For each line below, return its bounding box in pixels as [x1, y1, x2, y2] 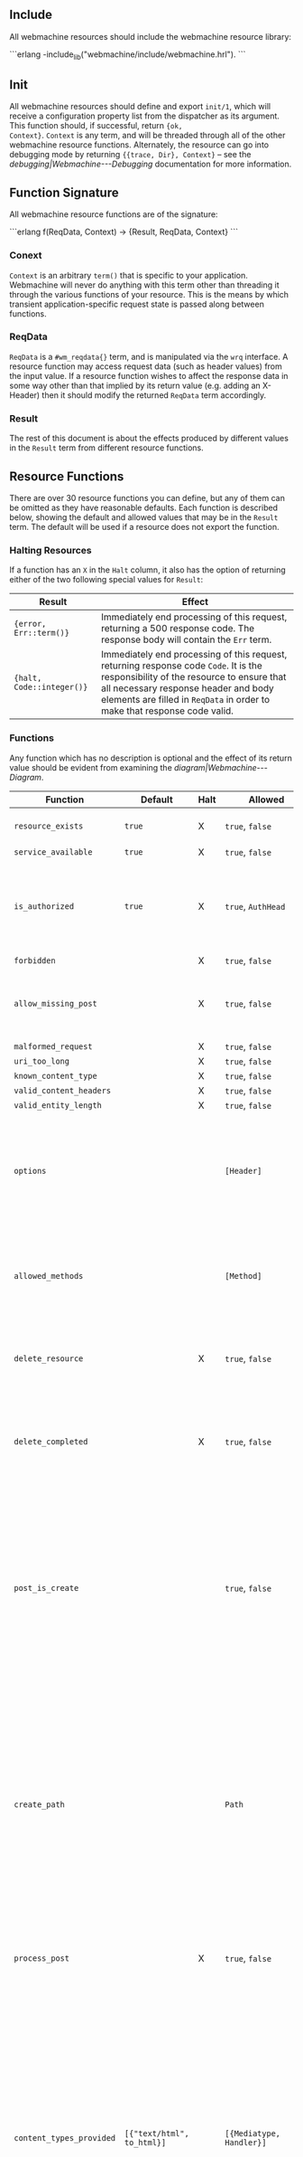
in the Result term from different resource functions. [9, 442, 205, 453]
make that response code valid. [100, 705, 234, 717]
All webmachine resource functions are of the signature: [9, 209, 218, 220]
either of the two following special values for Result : [9, 574, 204, 585]
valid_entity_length [14, 1100, 102, 1111]
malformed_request [14, 1041, 93, 1052]
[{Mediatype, [225, 2128, 281, 2138]
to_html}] [124, 2137, 167, 2147]
